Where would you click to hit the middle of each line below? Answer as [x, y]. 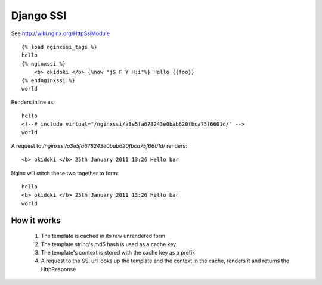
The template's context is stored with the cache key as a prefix [118, 252]
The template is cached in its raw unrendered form [103, 236]
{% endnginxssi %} [49, 80]
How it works [36, 220]
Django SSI [39, 16]
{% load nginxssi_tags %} [60, 47]
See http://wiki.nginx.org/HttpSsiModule [61, 33]
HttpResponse [58, 269]
